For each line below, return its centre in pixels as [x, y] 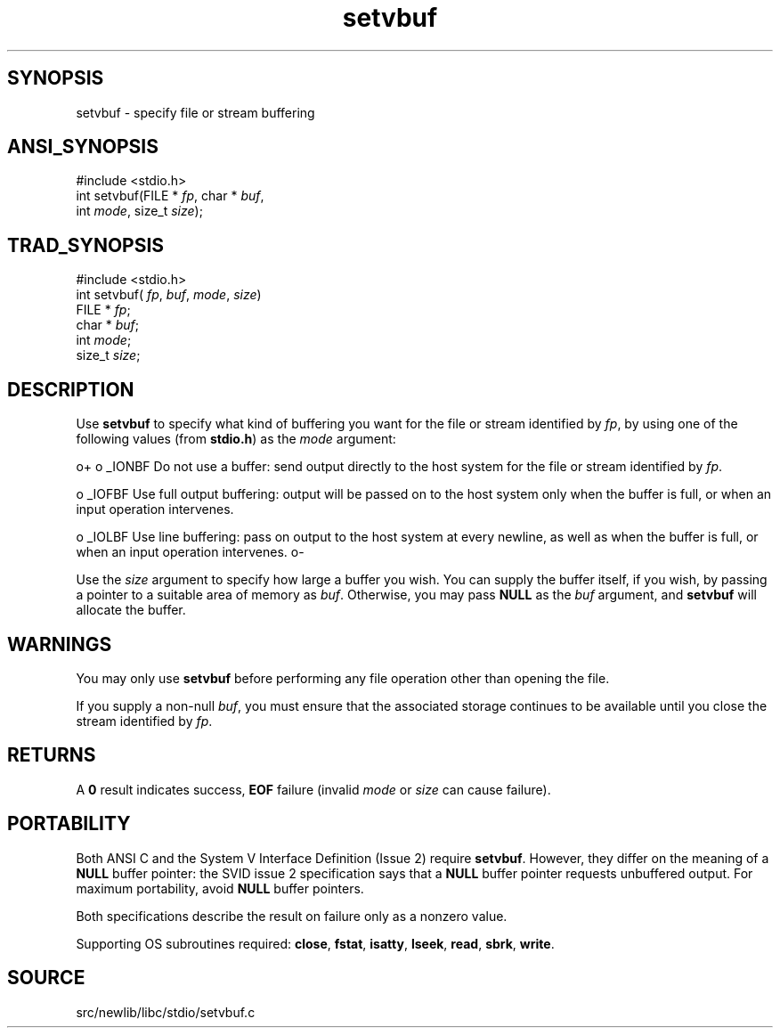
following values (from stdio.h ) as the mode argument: [236, 439]
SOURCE [46, 978]
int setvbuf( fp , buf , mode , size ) [169, 295]
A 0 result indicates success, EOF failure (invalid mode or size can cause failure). [313, 789]
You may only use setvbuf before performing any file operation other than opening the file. [343, 678]
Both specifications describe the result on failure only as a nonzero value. [292, 916]
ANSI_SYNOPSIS [83, 147]
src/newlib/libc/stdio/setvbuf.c [166, 1012]
